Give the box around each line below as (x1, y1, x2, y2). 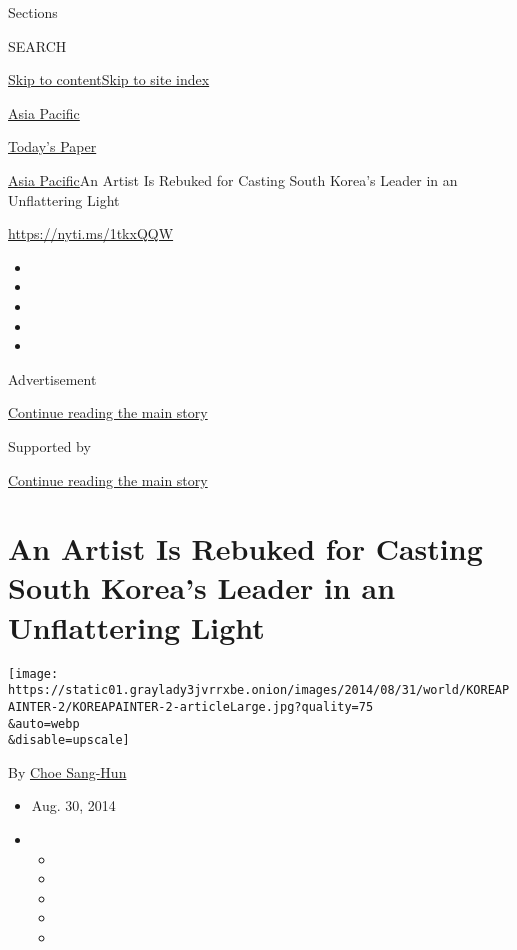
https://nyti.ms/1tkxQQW (8, 223, 174, 244)
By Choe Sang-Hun (8, 761, 127, 782)
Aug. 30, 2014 (31, 795, 116, 816)
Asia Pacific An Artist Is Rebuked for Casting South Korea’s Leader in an (8, 169, 458, 190)
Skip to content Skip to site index (8, 69, 210, 90)
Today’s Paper (8, 136, 97, 157)
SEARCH (8, 35, 67, 56)
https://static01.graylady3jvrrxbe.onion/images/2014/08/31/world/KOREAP (8, 683, 510, 698)
